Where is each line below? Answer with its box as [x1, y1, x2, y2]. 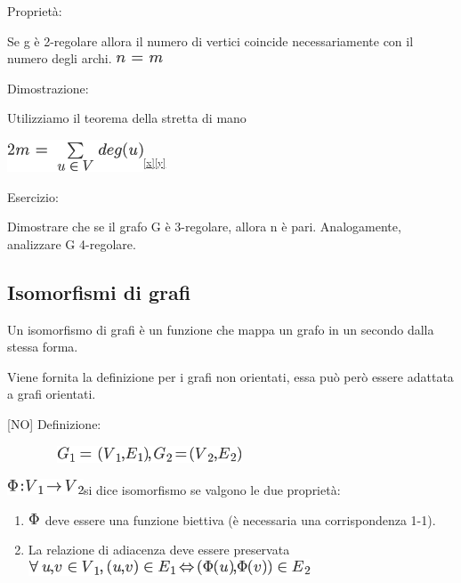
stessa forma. [7, 337, 78, 356]
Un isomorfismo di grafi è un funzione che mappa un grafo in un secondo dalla [7, 320, 434, 338]
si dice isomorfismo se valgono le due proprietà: [84, 481, 341, 499]
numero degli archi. [7, 49, 112, 68]
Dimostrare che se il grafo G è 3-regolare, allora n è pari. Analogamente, [7, 217, 401, 236]
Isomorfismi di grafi [7, 278, 191, 305]
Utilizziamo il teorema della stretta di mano [7, 109, 247, 127]
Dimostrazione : [7, 78, 89, 97]
